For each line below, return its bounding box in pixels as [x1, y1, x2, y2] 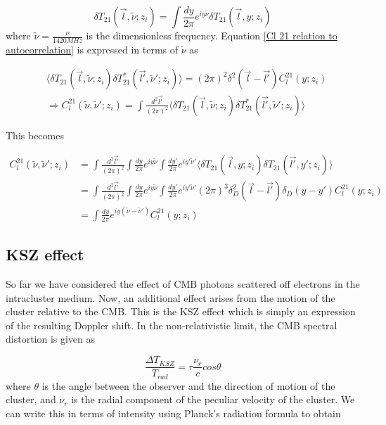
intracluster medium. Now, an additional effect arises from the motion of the [6, 290, 335, 305]
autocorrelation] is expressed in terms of [6, 42, 179, 56]
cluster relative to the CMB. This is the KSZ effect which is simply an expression [6, 304, 356, 319]
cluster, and [6, 392, 56, 407]
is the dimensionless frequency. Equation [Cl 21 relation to [86, 28, 337, 42]
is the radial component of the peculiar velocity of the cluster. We [71, 392, 355, 407]
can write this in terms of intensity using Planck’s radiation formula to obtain [6, 405, 341, 420]
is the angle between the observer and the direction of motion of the [41, 378, 335, 393]
